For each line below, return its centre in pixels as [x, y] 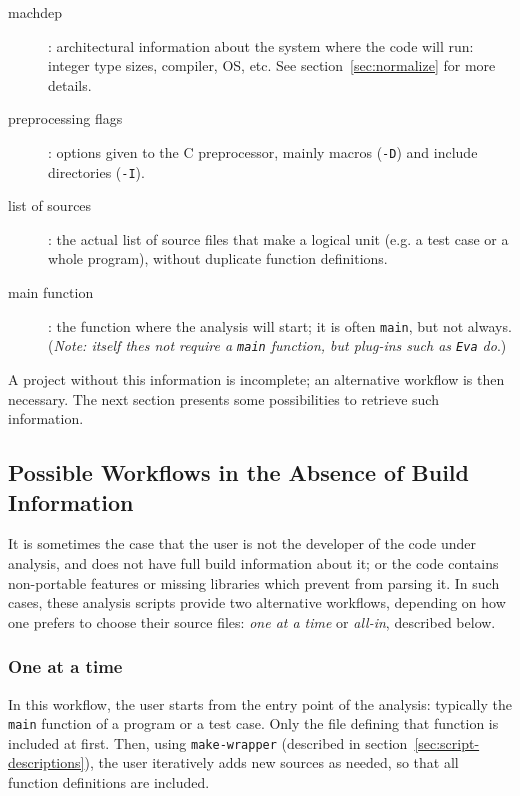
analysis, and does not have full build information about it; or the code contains [253, 562]
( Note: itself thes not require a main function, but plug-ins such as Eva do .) [277, 345]
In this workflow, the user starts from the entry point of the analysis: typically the [260, 703]
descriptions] [46, 762]
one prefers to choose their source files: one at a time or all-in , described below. [252, 621]
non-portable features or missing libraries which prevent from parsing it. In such [254, 582]
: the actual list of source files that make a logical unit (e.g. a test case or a [278, 238]
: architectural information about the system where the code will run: [261, 45]
